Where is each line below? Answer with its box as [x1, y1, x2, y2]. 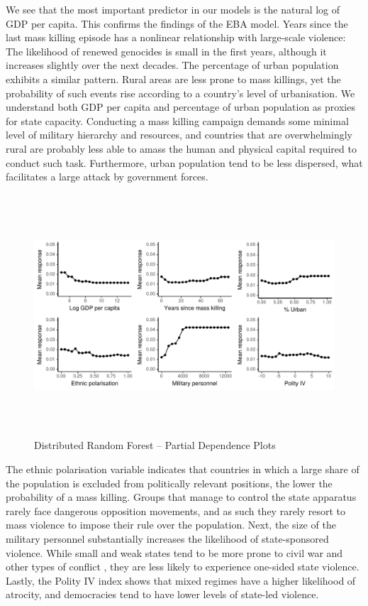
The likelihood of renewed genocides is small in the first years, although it [6, 43, 327, 58]
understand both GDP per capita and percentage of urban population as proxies [6, 99, 355, 114]
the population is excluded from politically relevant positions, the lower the [6, 475, 333, 490]
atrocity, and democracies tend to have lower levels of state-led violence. [6, 587, 319, 602]
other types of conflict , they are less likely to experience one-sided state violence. [6, 559, 359, 574]
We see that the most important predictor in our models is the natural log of [6, 2, 340, 16]
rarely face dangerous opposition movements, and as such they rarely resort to [6, 503, 346, 518]
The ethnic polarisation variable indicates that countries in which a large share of [6, 462, 359, 477]
